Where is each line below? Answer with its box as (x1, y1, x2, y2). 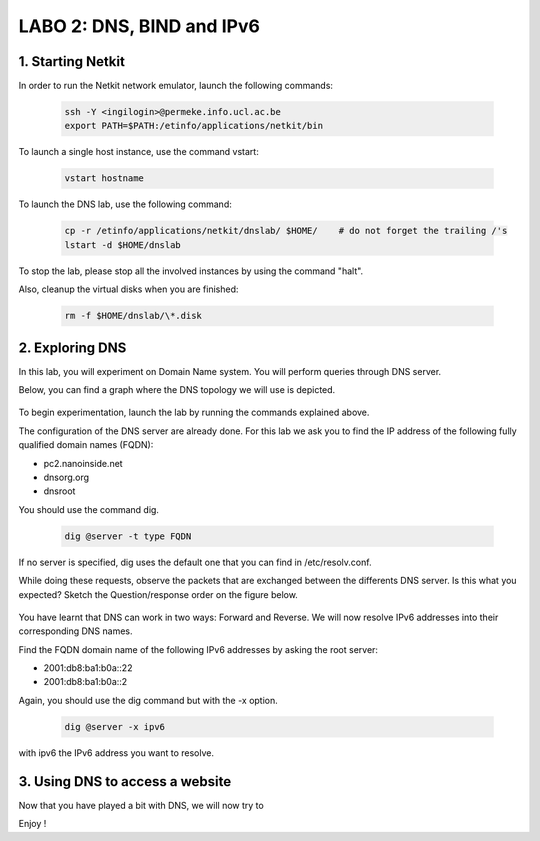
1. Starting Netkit (18, 53, 125, 70)
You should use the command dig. (18, 503, 160, 515)
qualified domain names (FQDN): (18, 439, 154, 451)
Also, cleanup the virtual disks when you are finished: (18, 283, 239, 295)
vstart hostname (64, 173, 145, 184)
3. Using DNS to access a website (18, 773, 232, 790)
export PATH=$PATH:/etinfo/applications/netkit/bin (64, 120, 324, 132)
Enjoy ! (18, 818, 47, 830)
